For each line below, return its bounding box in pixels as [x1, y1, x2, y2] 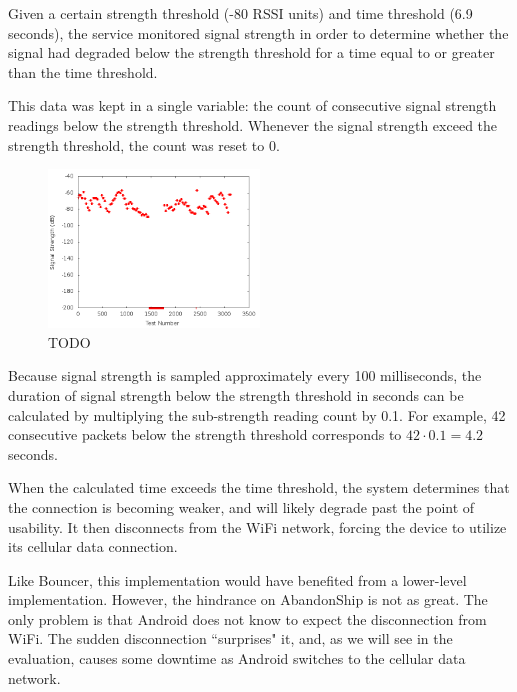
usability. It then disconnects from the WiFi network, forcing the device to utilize [8, 516, 507, 537]
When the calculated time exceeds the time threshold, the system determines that [8, 477, 510, 498]
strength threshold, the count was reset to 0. [8, 134, 280, 155]
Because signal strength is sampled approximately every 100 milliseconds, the [8, 365, 482, 386]
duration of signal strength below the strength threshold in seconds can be [8, 384, 464, 405]
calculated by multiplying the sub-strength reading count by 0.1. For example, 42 [8, 404, 506, 425]
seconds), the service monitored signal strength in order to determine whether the [8, 22, 509, 43]
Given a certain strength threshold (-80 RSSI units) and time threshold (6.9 [8, 3, 473, 23]
